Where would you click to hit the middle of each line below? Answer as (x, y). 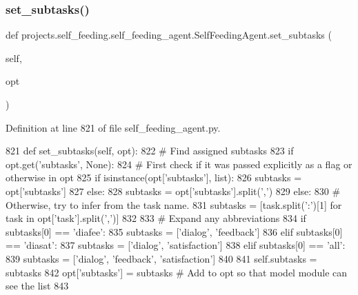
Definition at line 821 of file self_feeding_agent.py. (113, 127)
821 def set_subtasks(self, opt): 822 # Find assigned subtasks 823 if (150, 151)
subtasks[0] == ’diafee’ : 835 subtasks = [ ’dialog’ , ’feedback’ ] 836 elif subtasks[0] (174, 231)
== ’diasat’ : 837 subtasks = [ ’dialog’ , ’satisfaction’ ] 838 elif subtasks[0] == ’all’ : (176, 245)
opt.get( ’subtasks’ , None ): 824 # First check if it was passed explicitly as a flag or (179, 164)
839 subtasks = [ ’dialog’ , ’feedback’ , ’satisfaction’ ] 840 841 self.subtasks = (161, 258)
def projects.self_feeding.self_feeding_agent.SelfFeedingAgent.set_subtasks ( (169, 35)
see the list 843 (37, 286)
